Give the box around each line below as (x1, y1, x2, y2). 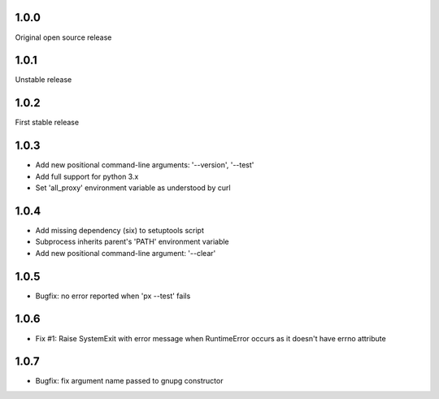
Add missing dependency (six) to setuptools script (35, 225, 205, 235)
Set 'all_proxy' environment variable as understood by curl (35, 183, 231, 193)
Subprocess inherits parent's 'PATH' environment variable (35, 236, 229, 247)
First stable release (15, 118, 80, 128)
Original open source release (15, 33, 112, 42)
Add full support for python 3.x (35, 171, 139, 181)
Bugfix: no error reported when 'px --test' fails (35, 291, 191, 301)
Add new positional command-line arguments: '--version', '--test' (35, 160, 254, 170)
